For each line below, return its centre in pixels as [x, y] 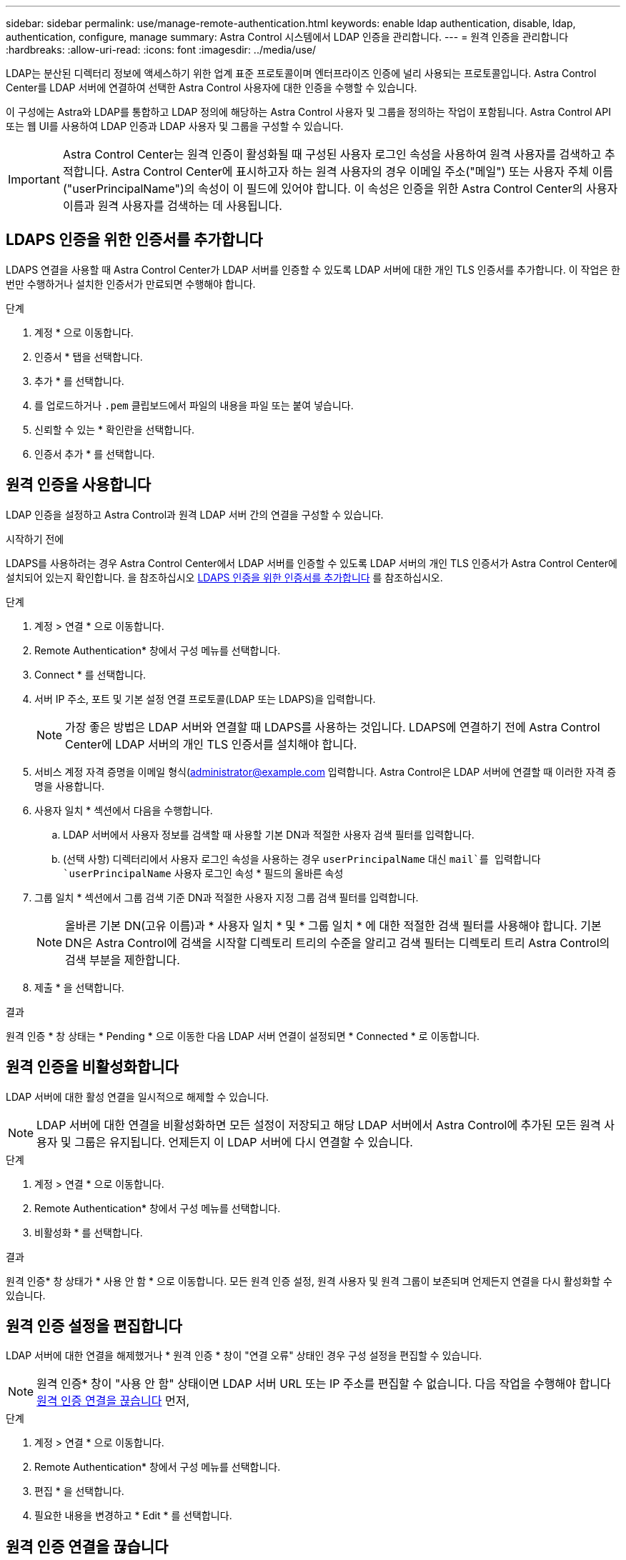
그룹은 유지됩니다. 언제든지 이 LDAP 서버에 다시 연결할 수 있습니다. [244, 1142]
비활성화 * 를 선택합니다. [89, 1232]
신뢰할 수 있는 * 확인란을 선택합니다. [114, 429]
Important [34, 179]
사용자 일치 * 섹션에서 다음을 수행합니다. [124, 810]
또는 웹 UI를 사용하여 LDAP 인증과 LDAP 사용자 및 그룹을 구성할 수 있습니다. [175, 126]
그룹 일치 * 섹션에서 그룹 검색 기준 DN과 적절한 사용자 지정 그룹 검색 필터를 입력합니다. [227, 897]
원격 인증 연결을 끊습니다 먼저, [113, 1401]
